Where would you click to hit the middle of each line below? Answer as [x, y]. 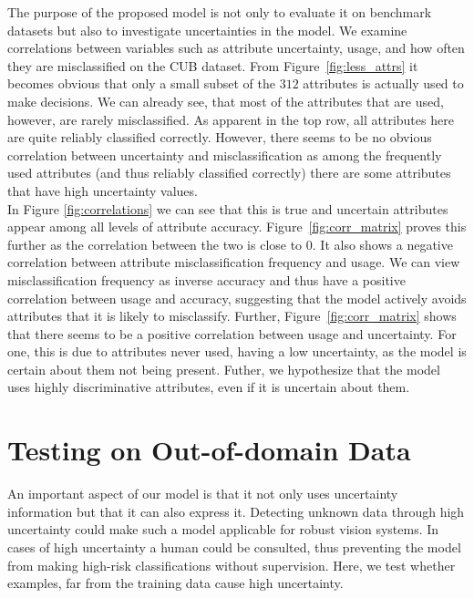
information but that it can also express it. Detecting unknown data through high [236, 511]
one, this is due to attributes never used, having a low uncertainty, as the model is [237, 351]
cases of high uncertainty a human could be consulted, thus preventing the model [234, 546]
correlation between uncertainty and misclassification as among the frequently [225, 155]
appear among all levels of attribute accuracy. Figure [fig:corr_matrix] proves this [237, 227]
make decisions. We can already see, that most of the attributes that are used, [226, 101]
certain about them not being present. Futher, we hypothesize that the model [224, 369]
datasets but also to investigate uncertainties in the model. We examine [207, 30]
